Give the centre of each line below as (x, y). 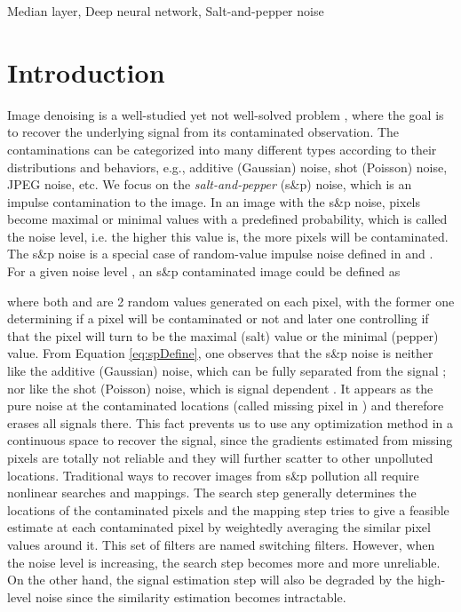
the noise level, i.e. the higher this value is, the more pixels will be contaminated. (228, 236)
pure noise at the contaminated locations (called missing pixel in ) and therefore (226, 405)
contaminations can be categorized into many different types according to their (222, 149)
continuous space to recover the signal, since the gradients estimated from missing (230, 440)
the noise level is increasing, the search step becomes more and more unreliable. (224, 562)
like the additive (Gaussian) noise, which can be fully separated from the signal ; (227, 371)
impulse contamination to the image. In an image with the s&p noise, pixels (214, 201)
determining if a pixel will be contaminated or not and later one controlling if (218, 318)
